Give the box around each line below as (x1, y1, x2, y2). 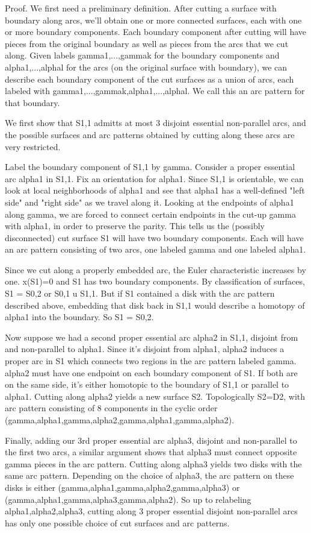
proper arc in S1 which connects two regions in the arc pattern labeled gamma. (5, 355, 297, 367)
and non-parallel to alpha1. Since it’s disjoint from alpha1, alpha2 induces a (5, 342, 285, 355)
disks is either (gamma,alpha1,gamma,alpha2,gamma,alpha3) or (5, 481, 240, 493)
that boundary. (5, 96, 60, 109)
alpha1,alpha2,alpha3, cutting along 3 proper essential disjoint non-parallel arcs (5, 505, 298, 517)
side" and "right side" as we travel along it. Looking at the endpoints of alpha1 (5, 195, 294, 208)
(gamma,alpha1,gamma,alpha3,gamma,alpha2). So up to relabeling (5, 493, 251, 505)
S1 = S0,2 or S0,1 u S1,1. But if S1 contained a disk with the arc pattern (5, 287, 275, 300)
